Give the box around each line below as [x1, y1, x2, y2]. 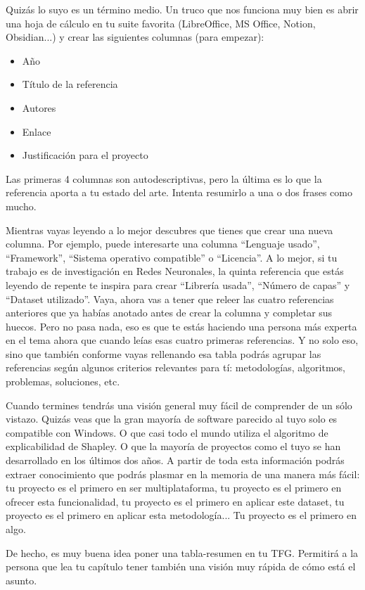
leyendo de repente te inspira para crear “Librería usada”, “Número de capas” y [6, 277, 350, 292]
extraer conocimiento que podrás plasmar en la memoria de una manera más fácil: [6, 466, 360, 481]
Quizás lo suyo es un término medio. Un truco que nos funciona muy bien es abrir [6, 2, 359, 16]
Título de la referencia [22, 77, 118, 91]
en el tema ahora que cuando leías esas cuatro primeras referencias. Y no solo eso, [6, 333, 359, 347]
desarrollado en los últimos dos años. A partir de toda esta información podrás [6, 453, 345, 468]
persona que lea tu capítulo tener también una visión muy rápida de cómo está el [6, 559, 356, 574]
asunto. [6, 572, 37, 587]
